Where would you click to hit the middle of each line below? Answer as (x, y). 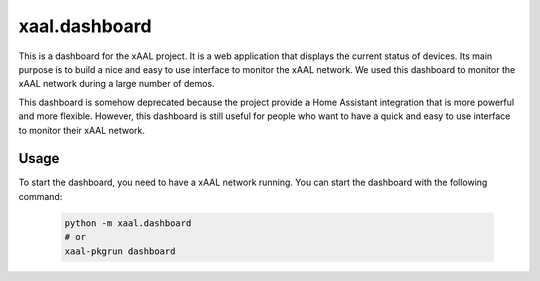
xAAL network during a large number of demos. (116, 84)
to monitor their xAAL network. (81, 130)
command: (40, 196)
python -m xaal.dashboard (128, 223)
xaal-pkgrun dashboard (120, 251)
